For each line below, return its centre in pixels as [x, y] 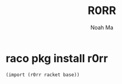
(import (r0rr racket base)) [43, 75]
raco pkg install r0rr [57, 58]
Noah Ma [102, 27]
